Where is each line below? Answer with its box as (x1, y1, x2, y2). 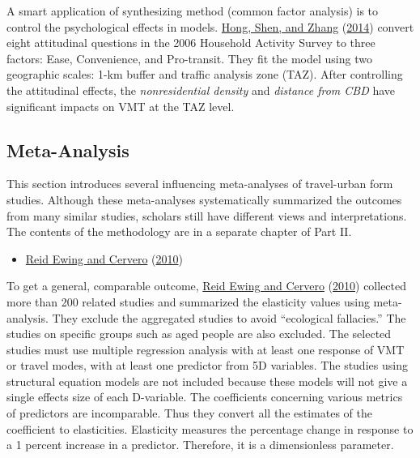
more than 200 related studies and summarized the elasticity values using (6, 293, 370, 310)
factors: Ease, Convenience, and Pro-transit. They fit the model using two (6, 49, 372, 66)
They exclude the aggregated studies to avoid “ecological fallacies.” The (52, 309, 406, 326)
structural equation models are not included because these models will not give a (6, 372, 408, 389)
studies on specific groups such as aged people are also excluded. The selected (6, 325, 392, 342)
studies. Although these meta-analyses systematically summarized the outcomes (6, 190, 402, 208)
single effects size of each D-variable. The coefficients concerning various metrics (6, 388, 403, 405)
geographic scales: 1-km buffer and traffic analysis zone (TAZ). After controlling (6, 66, 403, 83)
